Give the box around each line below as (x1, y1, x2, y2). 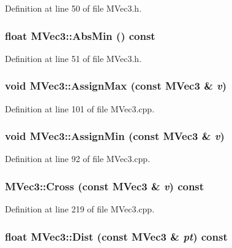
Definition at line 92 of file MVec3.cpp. (5, 152, 151, 165)
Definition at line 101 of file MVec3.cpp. (5, 102, 155, 115)
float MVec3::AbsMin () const (5, 28, 155, 43)
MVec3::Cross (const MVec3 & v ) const (5, 178, 204, 193)
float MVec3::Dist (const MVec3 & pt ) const (5, 228, 228, 244)
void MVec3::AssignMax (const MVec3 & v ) (5, 78, 227, 93)
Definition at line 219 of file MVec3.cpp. (5, 203, 155, 215)
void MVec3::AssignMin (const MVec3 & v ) (5, 128, 225, 144)
